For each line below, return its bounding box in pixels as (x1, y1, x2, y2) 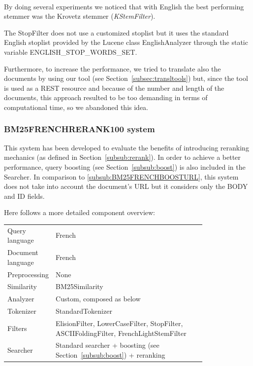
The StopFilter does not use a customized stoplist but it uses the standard (4, 27, 229, 37)
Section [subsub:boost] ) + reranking (56, 349, 165, 360)
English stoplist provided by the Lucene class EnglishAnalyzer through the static (4, 37, 248, 47)
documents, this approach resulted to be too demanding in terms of (4, 92, 208, 103)
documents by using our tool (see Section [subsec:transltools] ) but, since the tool (4, 73, 248, 83)
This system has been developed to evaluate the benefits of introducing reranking (4, 142, 249, 152)
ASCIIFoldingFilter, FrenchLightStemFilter (56, 328, 187, 338)
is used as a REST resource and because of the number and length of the (4, 82, 224, 93)
